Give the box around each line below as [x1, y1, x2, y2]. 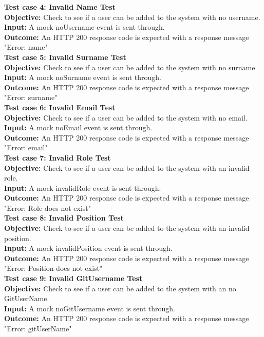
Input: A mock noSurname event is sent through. [4, 72, 162, 83]
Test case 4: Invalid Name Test [4, 2, 116, 12]
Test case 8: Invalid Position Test [4, 212, 124, 223]
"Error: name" [4, 42, 48, 52]
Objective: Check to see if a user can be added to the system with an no [4, 283, 236, 293]
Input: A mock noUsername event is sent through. [4, 22, 165, 32]
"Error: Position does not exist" [4, 263, 103, 273]
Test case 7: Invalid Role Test [4, 152, 111, 163]
